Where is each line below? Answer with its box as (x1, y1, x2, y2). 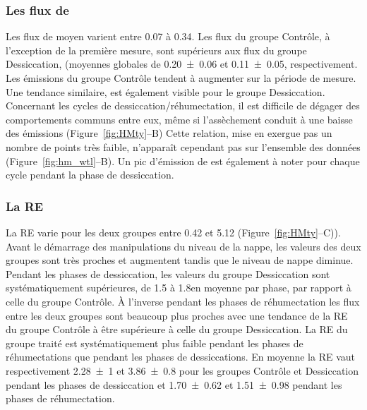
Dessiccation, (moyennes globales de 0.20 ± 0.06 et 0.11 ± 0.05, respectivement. (6, 56, 358, 71)
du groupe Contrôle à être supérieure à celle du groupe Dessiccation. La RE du (6, 322, 348, 337)
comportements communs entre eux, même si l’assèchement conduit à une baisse (6, 111, 353, 126)
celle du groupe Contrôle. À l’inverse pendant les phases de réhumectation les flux (6, 294, 360, 308)
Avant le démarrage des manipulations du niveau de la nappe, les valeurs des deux (6, 239, 361, 253)
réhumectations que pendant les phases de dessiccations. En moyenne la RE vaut (6, 349, 356, 364)
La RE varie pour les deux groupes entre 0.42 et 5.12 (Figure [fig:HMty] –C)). (6, 224, 341, 239)
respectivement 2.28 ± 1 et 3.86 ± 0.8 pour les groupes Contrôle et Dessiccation (6, 363, 359, 378)
